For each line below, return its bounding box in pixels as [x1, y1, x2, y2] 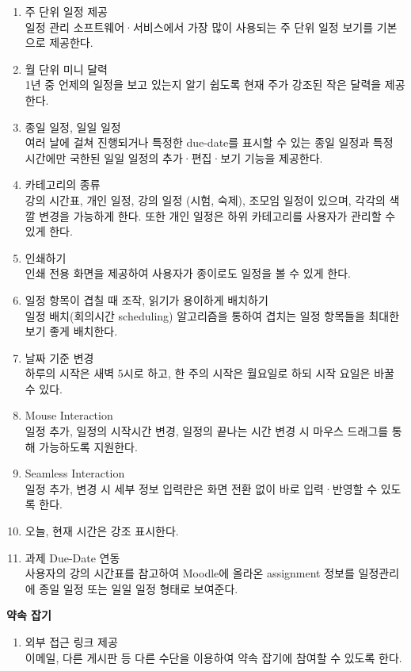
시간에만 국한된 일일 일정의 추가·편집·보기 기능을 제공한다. [25, 149, 323, 166]
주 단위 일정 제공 [25, 3, 108, 19]
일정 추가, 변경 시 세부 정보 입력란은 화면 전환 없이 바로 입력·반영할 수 [25, 480, 378, 497]
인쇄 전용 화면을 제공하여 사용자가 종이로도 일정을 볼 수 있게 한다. [25, 265, 351, 282]
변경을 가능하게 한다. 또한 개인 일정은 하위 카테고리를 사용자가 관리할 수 [39, 207, 396, 224]
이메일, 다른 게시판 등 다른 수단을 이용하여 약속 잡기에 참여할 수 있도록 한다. [25, 649, 402, 665]
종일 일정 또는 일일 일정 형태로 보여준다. [39, 580, 238, 596]
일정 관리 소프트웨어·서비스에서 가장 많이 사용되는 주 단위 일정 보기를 [25, 18, 374, 35]
